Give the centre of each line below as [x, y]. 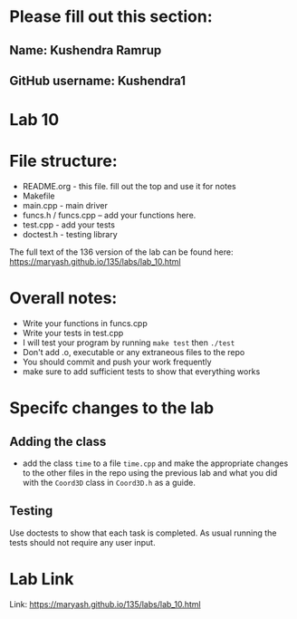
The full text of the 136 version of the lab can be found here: [121, 252]
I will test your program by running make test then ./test [129, 343]
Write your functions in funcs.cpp [85, 324]
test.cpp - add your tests [69, 225]
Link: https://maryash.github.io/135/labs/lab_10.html [105, 604]
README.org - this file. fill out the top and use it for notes [129, 187]
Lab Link [42, 580]
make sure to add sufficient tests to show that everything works [141, 372]
